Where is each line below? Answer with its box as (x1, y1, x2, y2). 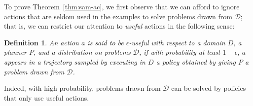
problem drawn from (4, 66, 65, 76)
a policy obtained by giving (156, 56, 236, 67)
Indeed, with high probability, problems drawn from (4, 83, 161, 93)
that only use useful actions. (4, 92, 89, 103)
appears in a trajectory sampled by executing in (4, 56, 145, 67)
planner (4, 47, 27, 57)
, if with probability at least (139, 47, 220, 57)
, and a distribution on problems (34, 47, 131, 57)
